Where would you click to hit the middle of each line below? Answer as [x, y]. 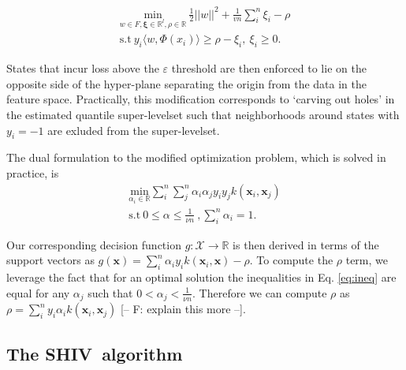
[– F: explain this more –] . [183, 309]
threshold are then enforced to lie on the [269, 68]
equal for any [38, 292]
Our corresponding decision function [94, 244]
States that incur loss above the [83, 68]
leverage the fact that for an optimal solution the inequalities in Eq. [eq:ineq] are [201, 277]
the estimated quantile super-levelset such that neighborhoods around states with [203, 114]
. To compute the [291, 260]
